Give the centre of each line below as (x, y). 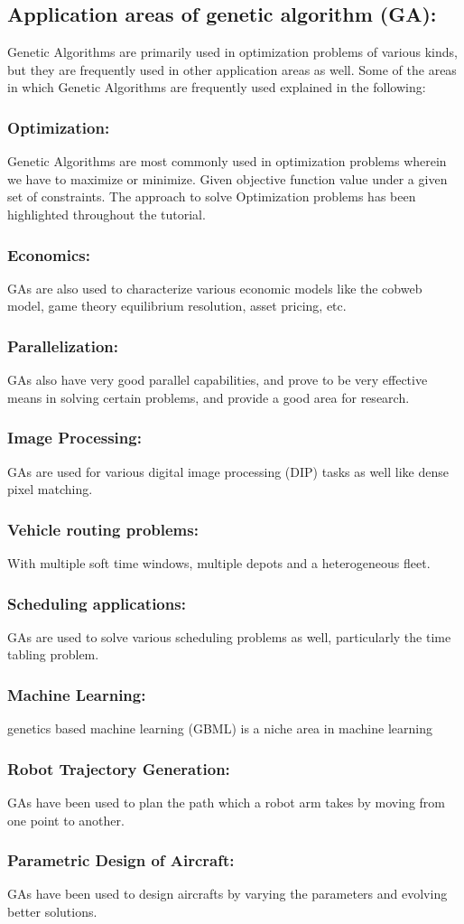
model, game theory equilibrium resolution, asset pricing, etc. (177, 306)
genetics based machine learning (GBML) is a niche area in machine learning (220, 728)
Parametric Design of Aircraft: (121, 860)
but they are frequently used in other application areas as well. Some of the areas (232, 69)
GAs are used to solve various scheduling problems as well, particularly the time (229, 636)
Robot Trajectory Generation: (119, 768)
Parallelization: (63, 345)
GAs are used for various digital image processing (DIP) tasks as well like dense (228, 471)
